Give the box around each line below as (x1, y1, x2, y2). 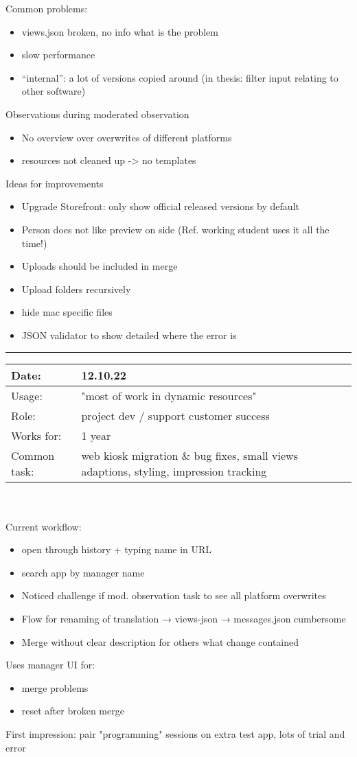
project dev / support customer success (81, 407, 270, 423)
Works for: (11, 427, 62, 443)
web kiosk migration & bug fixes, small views (81, 447, 298, 463)
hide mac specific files (21, 305, 113, 319)
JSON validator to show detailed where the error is (21, 327, 237, 342)
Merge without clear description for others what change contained (21, 634, 299, 649)
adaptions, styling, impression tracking (81, 463, 267, 479)
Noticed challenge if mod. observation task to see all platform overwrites (21, 588, 326, 603)
